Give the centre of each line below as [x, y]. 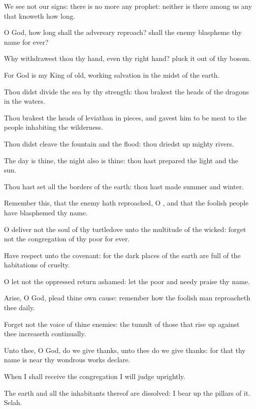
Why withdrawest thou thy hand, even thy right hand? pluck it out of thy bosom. [128, 58]
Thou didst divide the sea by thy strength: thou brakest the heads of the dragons [127, 91]
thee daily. [20, 307]
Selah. [13, 402]
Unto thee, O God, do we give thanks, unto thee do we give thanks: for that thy [125, 350]
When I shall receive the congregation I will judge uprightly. [95, 376]
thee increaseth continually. [45, 334]
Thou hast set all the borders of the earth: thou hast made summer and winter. [124, 186]
